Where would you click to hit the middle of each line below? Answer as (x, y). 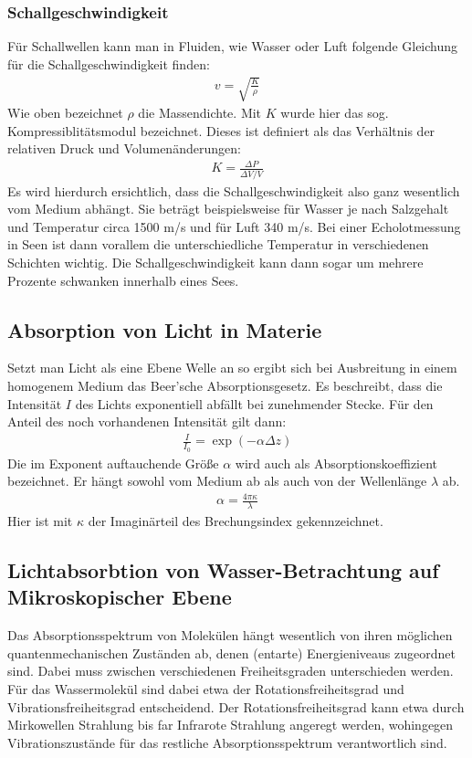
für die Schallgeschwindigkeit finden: (109, 63)
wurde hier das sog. (335, 112)
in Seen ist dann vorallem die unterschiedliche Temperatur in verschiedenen (218, 244)
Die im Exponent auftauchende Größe (113, 463)
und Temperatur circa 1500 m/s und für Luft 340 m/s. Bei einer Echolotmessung (234, 226)
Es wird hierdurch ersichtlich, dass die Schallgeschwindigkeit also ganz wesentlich (234, 190)
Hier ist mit (40, 521)
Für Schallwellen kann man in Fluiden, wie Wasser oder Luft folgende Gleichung (233, 46)
